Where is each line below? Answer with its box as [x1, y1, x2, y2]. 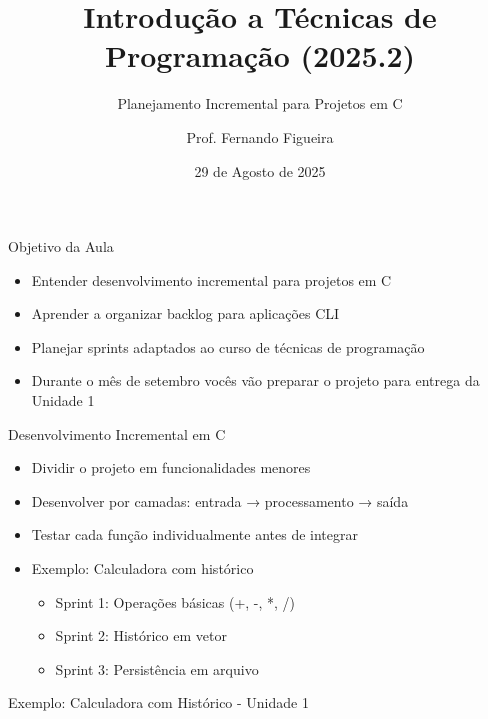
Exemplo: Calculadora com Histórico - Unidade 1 [8, 692, 309, 713]
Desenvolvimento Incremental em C [8, 423, 226, 444]
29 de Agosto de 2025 [194, 160, 326, 181]
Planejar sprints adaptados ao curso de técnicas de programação [31, 336, 425, 357]
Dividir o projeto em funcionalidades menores [31, 457, 311, 478]
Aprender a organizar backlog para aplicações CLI [31, 303, 340, 324]
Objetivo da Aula [8, 236, 114, 257]
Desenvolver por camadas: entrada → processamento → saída [31, 490, 409, 511]
